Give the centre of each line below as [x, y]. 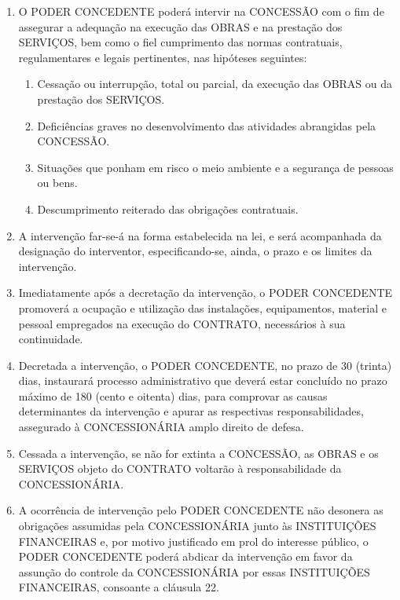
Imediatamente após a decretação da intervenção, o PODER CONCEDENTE [206, 293]
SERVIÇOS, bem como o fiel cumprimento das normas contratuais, [180, 42]
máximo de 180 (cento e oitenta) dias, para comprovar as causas [173, 395]
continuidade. [51, 339]
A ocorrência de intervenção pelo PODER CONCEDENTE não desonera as [201, 510]
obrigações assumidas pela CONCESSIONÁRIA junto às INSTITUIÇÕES [197, 526]
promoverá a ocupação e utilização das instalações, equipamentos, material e [203, 307]
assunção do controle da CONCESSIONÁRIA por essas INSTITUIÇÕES [194, 571]
